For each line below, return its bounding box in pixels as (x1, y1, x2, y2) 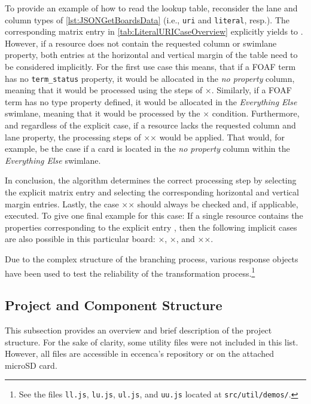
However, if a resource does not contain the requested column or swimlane (5, 36, 277, 49)
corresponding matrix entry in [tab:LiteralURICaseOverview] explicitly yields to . (5, 25, 303, 38)
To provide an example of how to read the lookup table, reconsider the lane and (5, 2, 298, 14)
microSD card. (5, 359, 57, 371)
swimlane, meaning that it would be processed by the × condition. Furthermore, (5, 107, 300, 120)
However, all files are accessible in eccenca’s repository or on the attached (5, 347, 275, 360)
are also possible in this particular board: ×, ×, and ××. (5, 232, 214, 245)
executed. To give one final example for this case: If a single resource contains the (5, 209, 303, 222)
